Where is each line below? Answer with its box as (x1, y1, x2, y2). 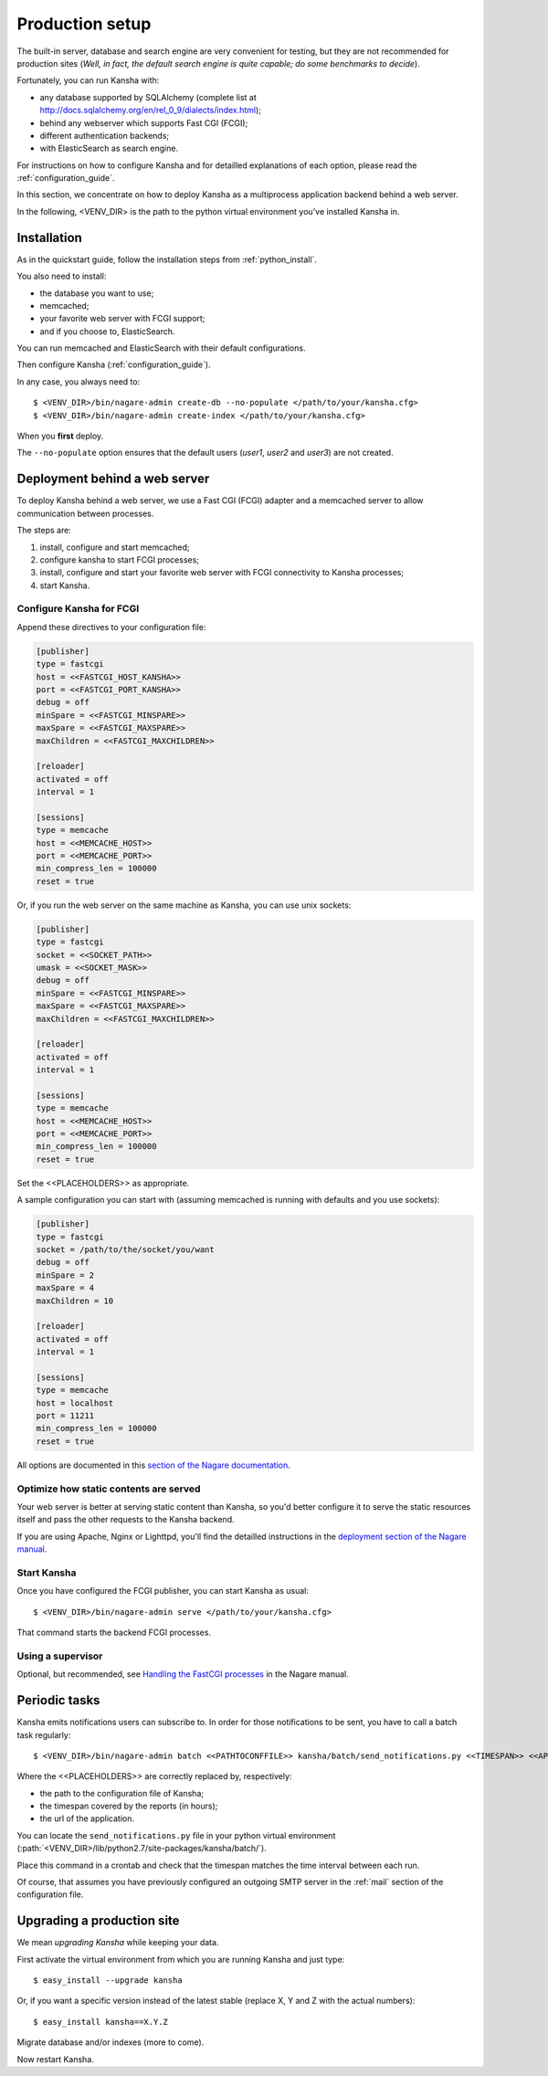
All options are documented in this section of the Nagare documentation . (16, 1460, 291, 1470)
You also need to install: (16, 270, 107, 282)
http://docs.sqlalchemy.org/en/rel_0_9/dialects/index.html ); (39, 105, 262, 116)
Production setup (16, 14, 152, 34)
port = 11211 (36, 1411, 95, 1421)
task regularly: (16, 1729, 71, 1740)
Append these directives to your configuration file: (16, 621, 206, 632)
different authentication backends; (39, 130, 170, 141)
